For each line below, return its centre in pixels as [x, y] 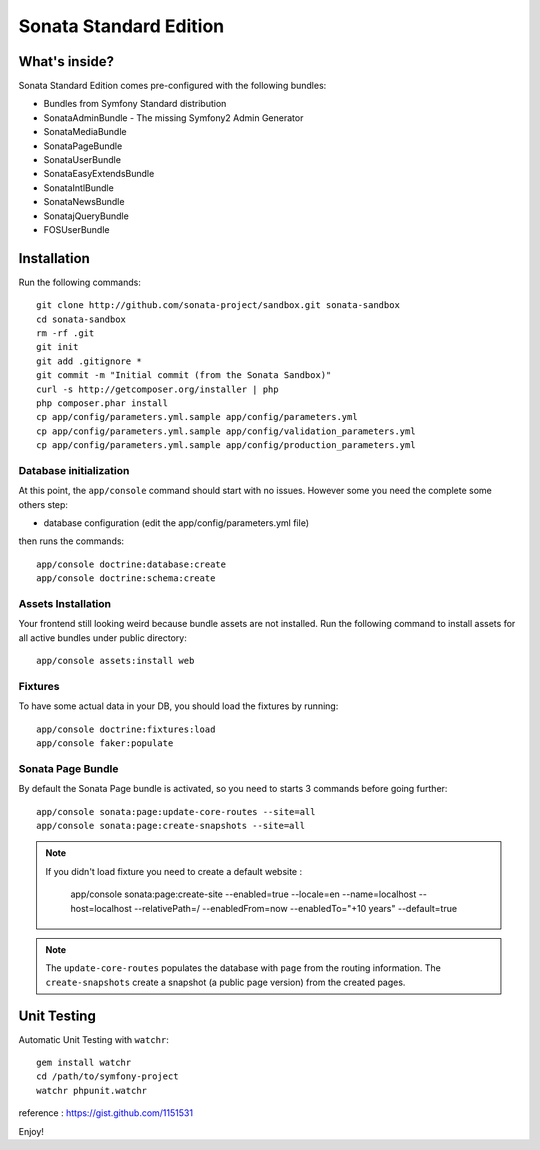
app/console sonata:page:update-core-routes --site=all [176, 811]
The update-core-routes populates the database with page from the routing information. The [243, 968]
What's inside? [66, 61]
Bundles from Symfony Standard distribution [135, 104]
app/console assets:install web [115, 661]
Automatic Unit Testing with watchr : [93, 1039]
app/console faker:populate [105, 743]
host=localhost [101, 908]
